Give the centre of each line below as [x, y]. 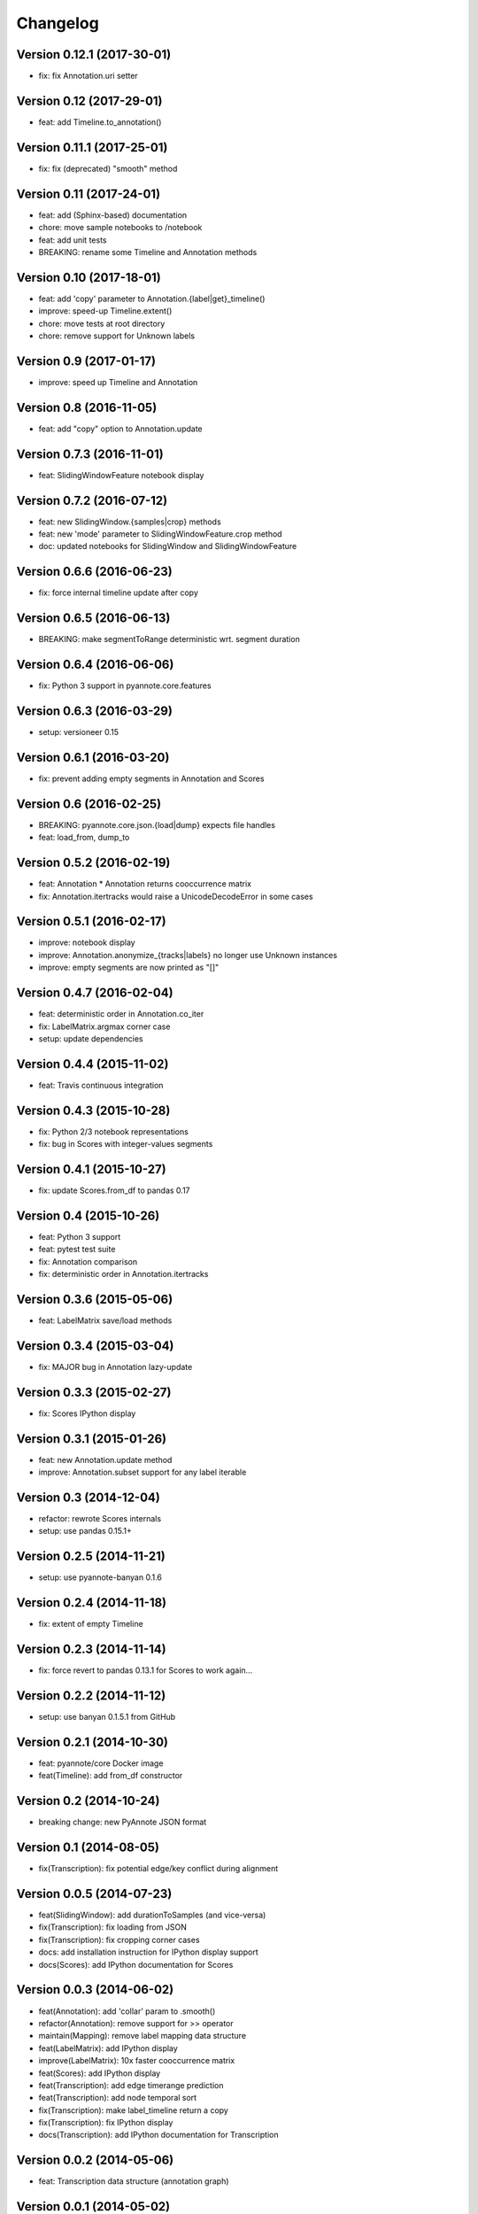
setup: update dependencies [91, 1038]
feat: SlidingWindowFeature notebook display [121, 475]
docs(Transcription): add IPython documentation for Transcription [158, 2135]
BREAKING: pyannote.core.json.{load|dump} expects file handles [157, 824]
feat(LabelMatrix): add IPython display [108, 2048]
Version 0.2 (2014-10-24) [88, 1801]
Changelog [58, 23]
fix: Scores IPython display [87, 1413]
